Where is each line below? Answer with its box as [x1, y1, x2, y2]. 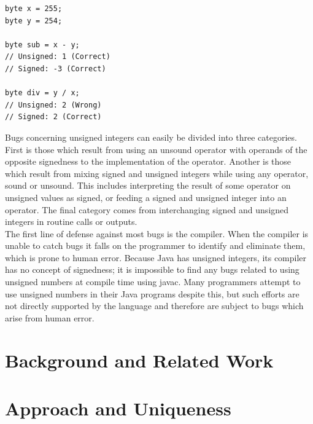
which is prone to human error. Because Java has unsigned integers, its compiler [5, 251, 307, 264]
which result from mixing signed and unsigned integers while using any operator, [5, 167, 309, 179]
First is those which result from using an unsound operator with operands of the [5, 143, 307, 155]
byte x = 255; [5, 4, 63, 13]
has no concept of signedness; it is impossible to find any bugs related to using [5, 263, 299, 276]
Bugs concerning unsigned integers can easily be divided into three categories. [5, 130, 297, 143]
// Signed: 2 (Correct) [5, 112, 102, 122]
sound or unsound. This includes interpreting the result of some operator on [5, 179, 291, 192]
